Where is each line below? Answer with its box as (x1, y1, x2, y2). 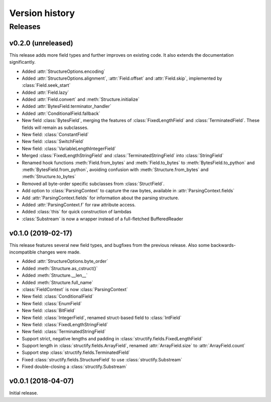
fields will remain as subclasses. (22, 124, 89, 130)
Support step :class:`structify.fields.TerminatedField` (22, 349, 130, 356)
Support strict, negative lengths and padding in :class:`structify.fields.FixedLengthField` (22, 335, 203, 341)
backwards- (211, 242, 236, 248)
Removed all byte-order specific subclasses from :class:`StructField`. (22, 181, 165, 187)
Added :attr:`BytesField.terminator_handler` (22, 103, 111, 109)
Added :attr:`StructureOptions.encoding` (22, 68, 105, 74)
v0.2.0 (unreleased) (9, 39, 73, 47)
